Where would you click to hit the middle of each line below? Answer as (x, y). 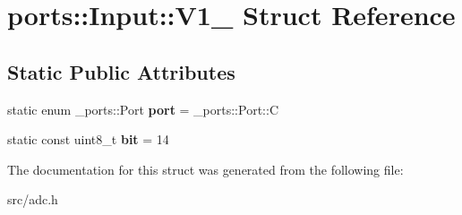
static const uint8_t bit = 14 (88, 139)
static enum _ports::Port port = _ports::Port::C (143, 109)
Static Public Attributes (121, 71)
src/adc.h (33, 199)
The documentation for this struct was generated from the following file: (205, 169)
